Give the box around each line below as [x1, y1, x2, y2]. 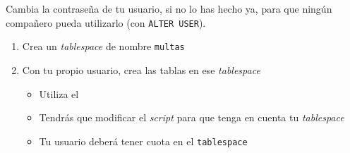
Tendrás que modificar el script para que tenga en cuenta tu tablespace [39, 110, 344, 125]
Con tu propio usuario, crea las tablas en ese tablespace [22, 62, 260, 77]
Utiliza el [39, 86, 79, 101]
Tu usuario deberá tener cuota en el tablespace [39, 133, 248, 148]
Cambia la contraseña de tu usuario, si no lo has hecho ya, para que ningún [6, 1, 332, 16]
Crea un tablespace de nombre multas [22, 39, 185, 54]
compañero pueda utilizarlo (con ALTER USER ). [6, 15, 206, 30]
